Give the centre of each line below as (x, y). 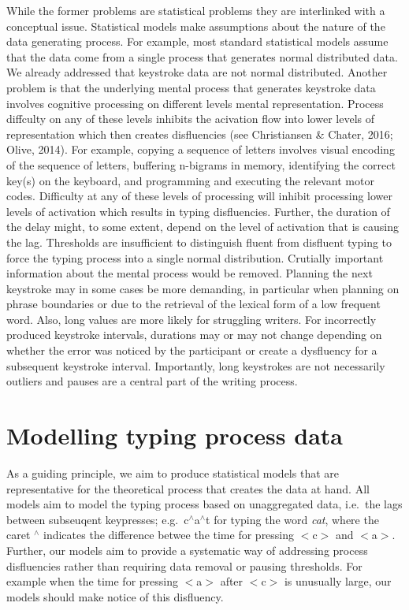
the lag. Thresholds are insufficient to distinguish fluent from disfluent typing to (199, 242)
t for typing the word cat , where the (292, 519)
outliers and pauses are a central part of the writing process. (152, 381)
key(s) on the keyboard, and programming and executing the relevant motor (190, 180)
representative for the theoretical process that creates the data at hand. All (188, 488)
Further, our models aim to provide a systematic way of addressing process (187, 550)
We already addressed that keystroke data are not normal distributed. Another (197, 72)
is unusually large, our (338, 581)
